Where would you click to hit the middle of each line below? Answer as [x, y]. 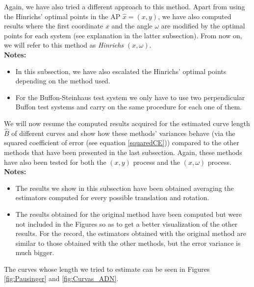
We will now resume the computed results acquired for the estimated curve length [127, 123]
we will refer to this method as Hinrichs [64, 45]
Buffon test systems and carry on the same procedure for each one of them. [128, 107]
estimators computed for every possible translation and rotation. [112, 197]
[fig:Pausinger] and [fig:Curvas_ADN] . [61, 278]
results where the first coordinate [54, 26]
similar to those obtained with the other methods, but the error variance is [128, 243]
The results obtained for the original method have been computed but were [128, 214]
